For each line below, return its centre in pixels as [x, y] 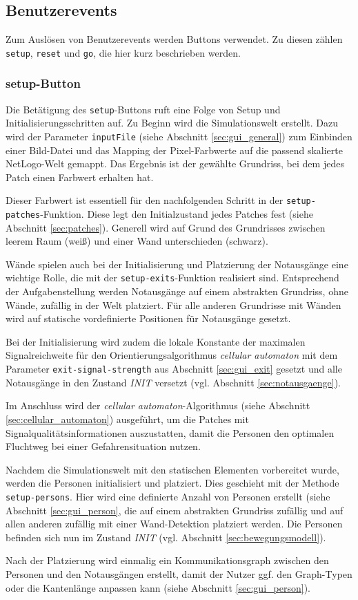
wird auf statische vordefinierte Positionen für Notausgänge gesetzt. [148, 318]
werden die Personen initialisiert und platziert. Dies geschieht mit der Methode [172, 483]
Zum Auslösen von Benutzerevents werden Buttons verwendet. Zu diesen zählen [174, 39]
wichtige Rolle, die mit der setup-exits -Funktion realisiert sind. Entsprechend [172, 278]
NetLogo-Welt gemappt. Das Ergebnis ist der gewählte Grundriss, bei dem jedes [175, 163]
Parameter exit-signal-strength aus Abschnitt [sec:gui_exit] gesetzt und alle [174, 369]
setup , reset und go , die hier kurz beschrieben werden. [123, 52]
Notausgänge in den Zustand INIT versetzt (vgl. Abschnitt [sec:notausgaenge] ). [173, 382]
